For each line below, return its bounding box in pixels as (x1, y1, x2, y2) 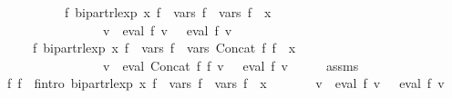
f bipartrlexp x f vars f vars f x (64, 3, 272, 21)
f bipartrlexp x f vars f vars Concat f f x (32, 38, 296, 57)
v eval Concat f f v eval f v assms (102, 55, 359, 74)
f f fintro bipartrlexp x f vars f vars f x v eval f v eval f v (6, 73, 445, 93)
